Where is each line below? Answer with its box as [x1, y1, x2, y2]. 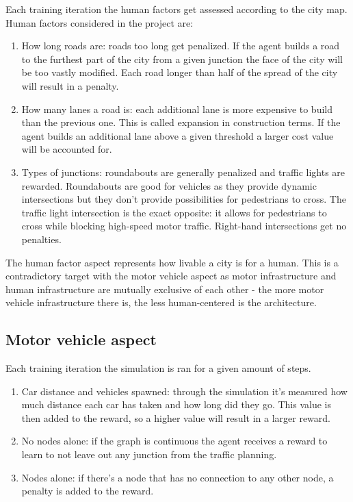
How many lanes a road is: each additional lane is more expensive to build [21, 101, 332, 116]
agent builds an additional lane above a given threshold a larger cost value [21, 128, 334, 142]
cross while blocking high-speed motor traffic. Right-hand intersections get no [21, 218, 347, 233]
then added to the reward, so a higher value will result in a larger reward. [21, 410, 330, 425]
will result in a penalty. [21, 78, 119, 92]
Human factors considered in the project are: [5, 15, 194, 29]
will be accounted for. [21, 142, 112, 156]
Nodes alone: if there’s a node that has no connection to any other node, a [21, 470, 334, 484]
